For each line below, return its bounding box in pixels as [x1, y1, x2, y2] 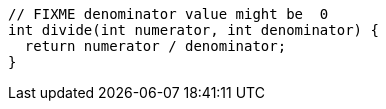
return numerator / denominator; [24, 38, 287, 54]
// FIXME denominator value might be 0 [8, 6, 329, 22]
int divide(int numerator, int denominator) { [8, 22, 379, 38]
